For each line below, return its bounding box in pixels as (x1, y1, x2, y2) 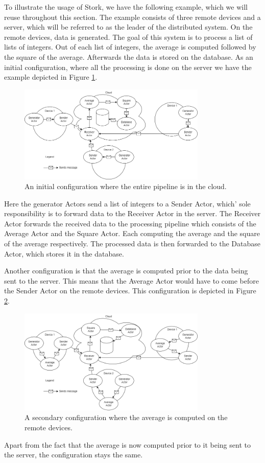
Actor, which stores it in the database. (4, 248, 124, 259)
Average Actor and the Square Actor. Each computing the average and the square (4, 228, 260, 239)
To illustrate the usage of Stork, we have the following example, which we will (4, 2, 248, 12)
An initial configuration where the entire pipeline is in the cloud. (25, 181, 227, 192)
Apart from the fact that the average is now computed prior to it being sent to (4, 439, 251, 450)
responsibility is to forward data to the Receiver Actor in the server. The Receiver (4, 208, 261, 219)
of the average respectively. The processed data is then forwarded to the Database (4, 238, 261, 249)
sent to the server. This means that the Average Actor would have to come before (4, 275, 259, 286)
